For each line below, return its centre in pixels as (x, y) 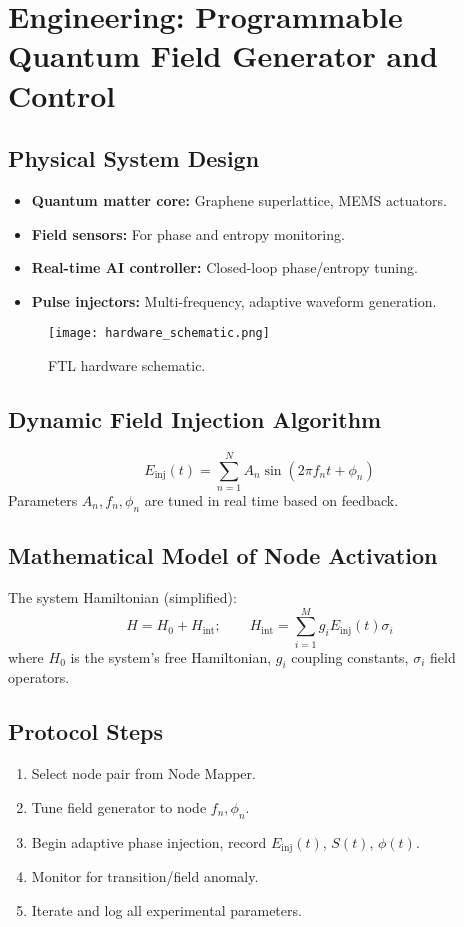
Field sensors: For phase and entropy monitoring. (188, 233)
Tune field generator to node (119, 806)
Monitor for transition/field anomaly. (145, 876)
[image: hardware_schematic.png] (159, 333)
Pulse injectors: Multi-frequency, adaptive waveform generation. (234, 300)
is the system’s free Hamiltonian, (171, 656)
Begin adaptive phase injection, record (149, 841)
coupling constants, (350, 656)
